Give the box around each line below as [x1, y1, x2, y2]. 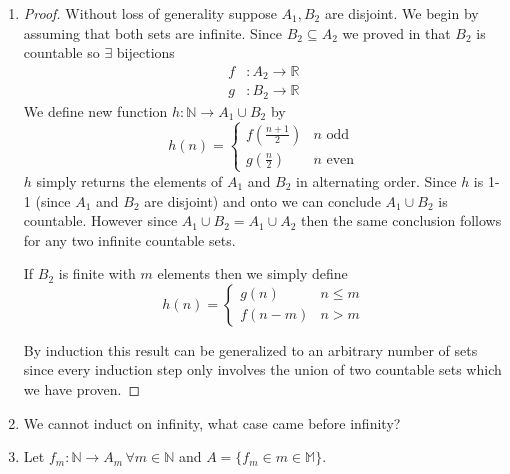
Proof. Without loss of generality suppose [23, 3, 277, 23]
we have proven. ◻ [23, 379, 141, 400]
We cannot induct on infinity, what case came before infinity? [23, 412, 401, 433]
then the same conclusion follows [301, 210, 502, 231]
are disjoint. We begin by [324, 3, 479, 23]
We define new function [23, 100, 168, 121]
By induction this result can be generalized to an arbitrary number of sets [23, 339, 478, 360]
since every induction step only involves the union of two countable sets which [23, 359, 502, 380]
